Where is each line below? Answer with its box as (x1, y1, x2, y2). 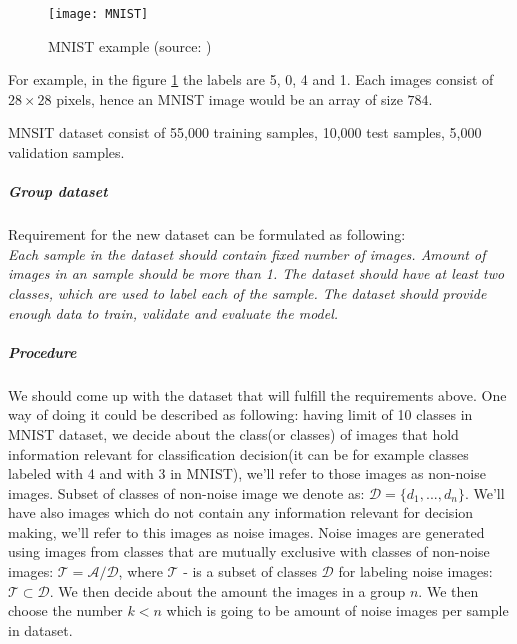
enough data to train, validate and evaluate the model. (8, 302, 339, 323)
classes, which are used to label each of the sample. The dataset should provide (8, 282, 487, 303)
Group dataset (8, 181, 108, 202)
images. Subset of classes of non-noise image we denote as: (8, 482, 365, 503)
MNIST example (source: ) (48, 35, 212, 56)
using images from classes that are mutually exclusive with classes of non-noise (8, 541, 490, 562)
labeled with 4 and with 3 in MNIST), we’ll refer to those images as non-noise (8, 463, 486, 484)
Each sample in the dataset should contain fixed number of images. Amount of (8, 243, 486, 264)
